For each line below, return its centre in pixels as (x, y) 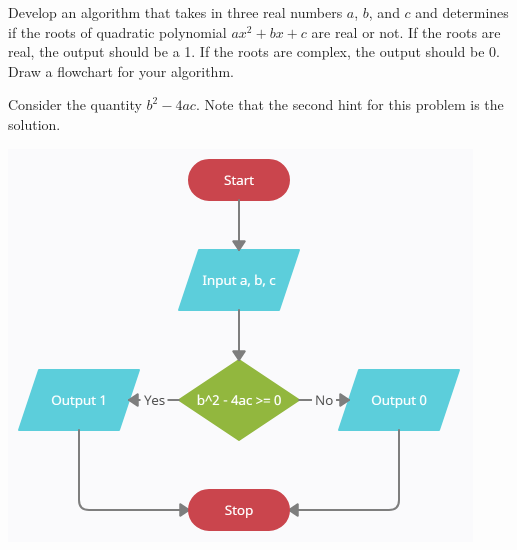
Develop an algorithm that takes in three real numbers (175, 12)
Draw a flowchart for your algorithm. (121, 70)
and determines (462, 12)
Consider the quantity (75, 104)
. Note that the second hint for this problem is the (349, 104)
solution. (34, 123)
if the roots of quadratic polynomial (117, 31)
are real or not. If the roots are (406, 31)
